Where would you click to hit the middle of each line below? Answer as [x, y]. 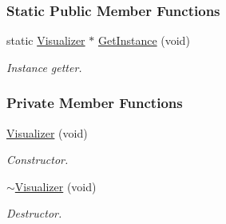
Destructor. [34, 213]
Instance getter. [44, 67]
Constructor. [38, 160]
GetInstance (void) [144, 40]
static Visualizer [46, 40]
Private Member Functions [95, 103]
